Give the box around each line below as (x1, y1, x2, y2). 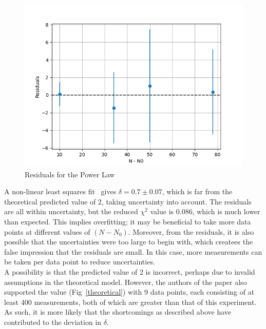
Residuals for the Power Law (25, 169, 115, 179)
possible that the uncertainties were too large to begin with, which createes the (4, 236, 253, 247)
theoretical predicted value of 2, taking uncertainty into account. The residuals (4, 196, 252, 207)
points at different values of (4, 226, 90, 237)
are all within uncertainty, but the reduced (4, 206, 138, 217)
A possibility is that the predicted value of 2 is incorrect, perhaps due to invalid (4, 266, 255, 277)
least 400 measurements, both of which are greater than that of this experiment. (4, 296, 257, 307)
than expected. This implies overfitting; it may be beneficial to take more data (4, 216, 251, 227)
